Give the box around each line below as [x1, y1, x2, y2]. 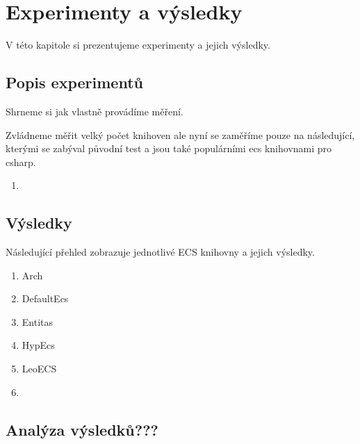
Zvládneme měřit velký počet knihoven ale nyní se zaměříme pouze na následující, [6, 127, 355, 142]
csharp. [6, 154, 36, 169]
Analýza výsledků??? [6, 418, 158, 440]
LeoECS [22, 361, 57, 376]
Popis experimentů [6, 72, 143, 93]
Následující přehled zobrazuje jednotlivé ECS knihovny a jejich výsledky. [6, 245, 315, 259]
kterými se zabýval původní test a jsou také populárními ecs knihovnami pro [6, 141, 332, 156]
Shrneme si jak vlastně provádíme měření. [6, 104, 183, 118]
